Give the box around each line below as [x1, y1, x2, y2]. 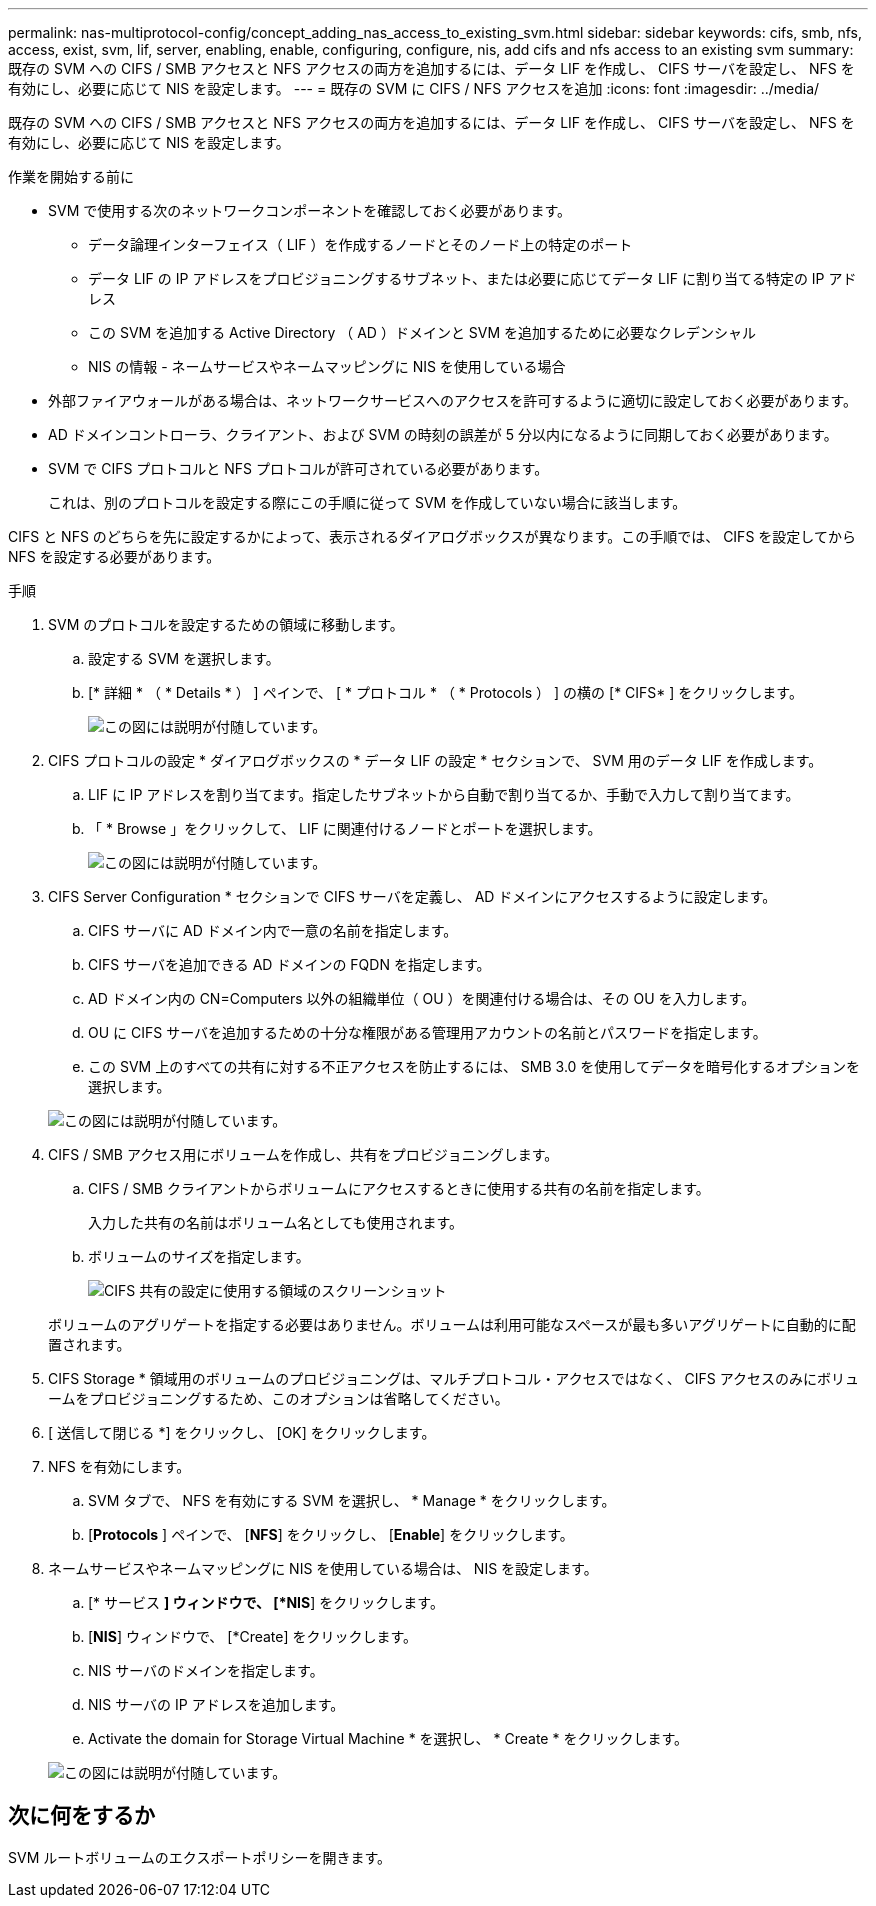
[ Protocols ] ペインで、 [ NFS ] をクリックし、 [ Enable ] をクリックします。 [88, 1526, 574, 1543]
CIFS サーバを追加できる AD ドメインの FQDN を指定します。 [88, 956, 491, 973]
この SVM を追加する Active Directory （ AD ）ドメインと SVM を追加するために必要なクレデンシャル [88, 324, 757, 341]
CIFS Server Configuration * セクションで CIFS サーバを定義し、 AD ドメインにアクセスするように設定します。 [48, 888, 777, 905]
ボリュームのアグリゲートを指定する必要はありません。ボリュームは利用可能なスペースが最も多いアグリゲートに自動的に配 [48, 1316, 856, 1333]
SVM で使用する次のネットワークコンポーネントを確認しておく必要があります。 [48, 202, 571, 219]
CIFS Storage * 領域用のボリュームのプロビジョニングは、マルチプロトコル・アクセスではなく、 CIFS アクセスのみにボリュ [48, 1370, 860, 1387]
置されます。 [48, 1336, 131, 1353]
